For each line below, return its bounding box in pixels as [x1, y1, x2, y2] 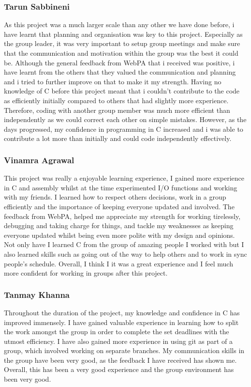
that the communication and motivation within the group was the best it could [4, 48, 238, 58]
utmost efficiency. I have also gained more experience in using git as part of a [4, 336, 233, 346]
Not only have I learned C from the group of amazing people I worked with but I [4, 239, 244, 249]
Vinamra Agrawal [4, 154, 74, 166]
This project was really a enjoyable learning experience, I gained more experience [4, 173, 244, 183]
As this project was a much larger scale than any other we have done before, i [4, 19, 235, 30]
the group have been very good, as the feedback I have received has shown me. [4, 355, 237, 365]
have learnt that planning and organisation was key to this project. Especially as [4, 29, 243, 39]
